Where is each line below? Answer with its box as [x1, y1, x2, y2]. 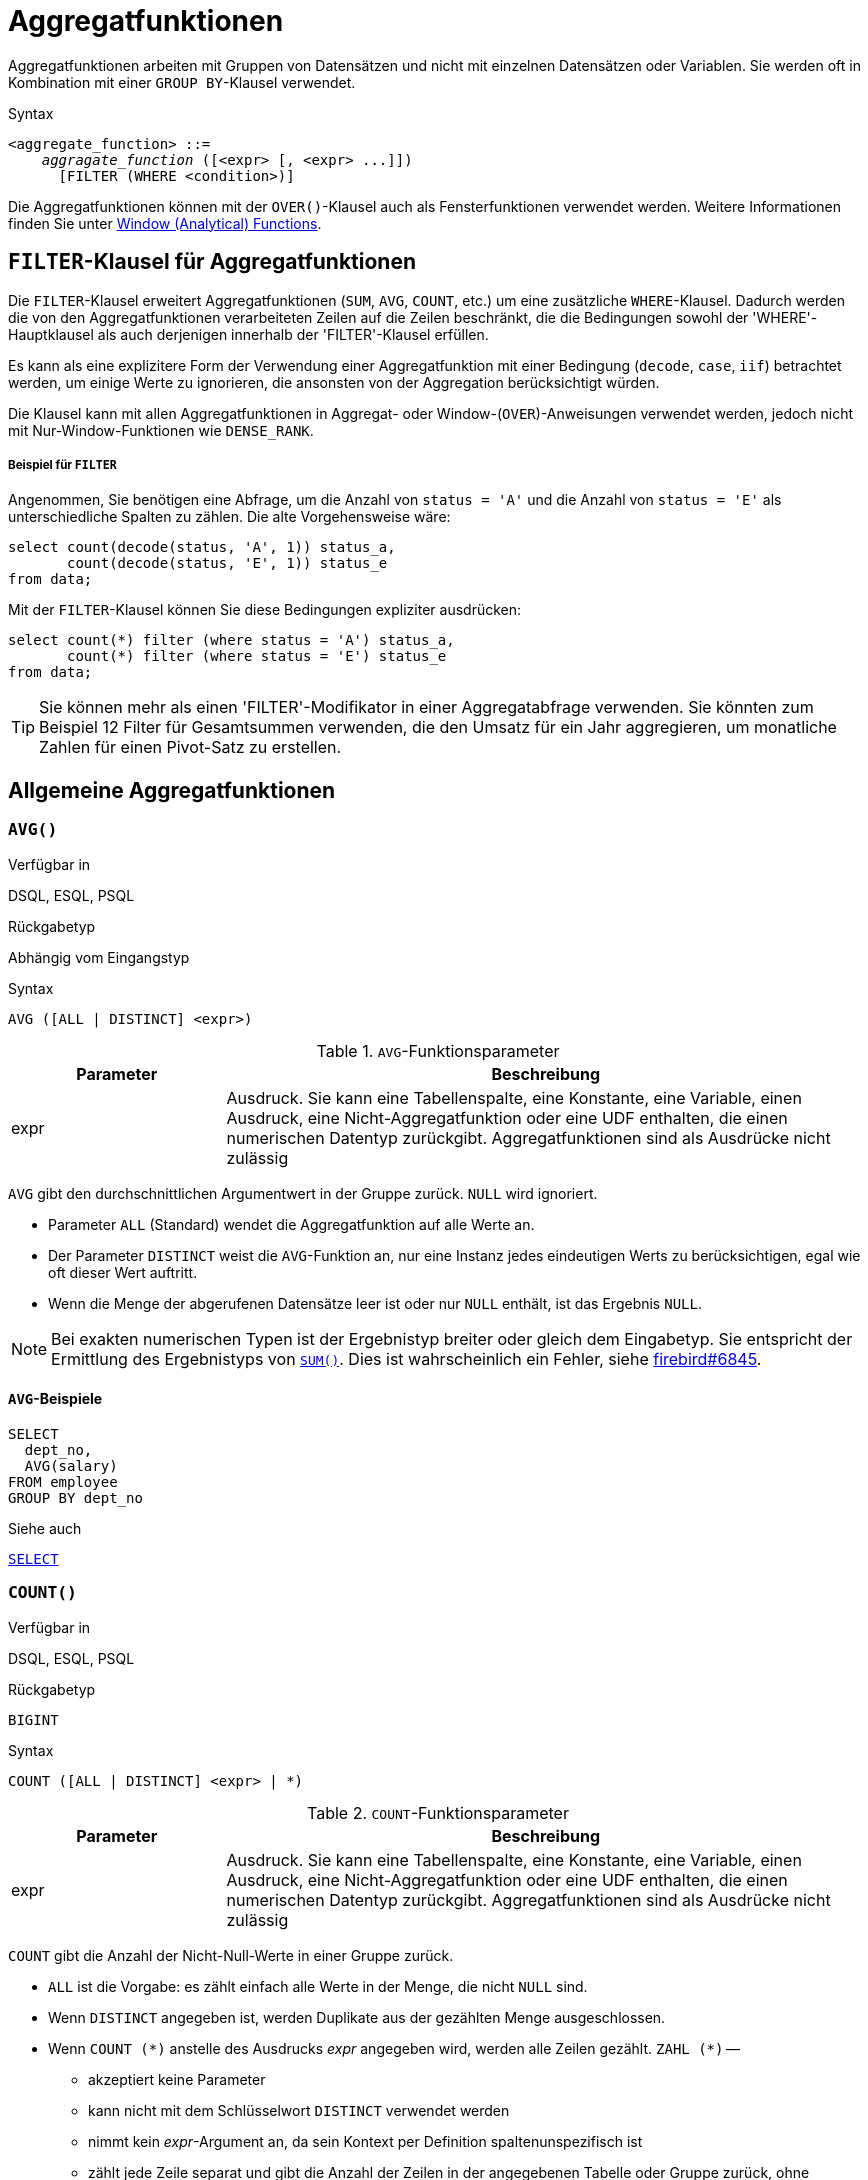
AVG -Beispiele [8, 1390, 103, 1408]
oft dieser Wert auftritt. [48, 1263, 198, 1281]
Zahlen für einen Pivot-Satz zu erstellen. [39, 737, 342, 758]
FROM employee [8, 1473, 118, 1490]
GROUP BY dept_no [8, 1489, 143, 1506]
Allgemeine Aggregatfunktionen [8, 777, 336, 803]
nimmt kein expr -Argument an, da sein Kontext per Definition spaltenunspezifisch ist [88, 2132, 643, 2150]
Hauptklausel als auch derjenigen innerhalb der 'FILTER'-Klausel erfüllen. [8, 325, 489, 343]
